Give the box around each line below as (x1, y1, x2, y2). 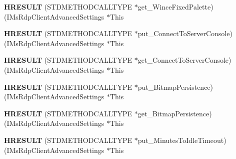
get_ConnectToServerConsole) (137, 55, 231, 65)
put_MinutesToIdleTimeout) (137, 134, 226, 145)
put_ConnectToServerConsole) (137, 28, 232, 39)
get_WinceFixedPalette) (137, 2, 213, 12)
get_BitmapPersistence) (137, 108, 212, 118)
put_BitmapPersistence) (137, 81, 213, 92)
